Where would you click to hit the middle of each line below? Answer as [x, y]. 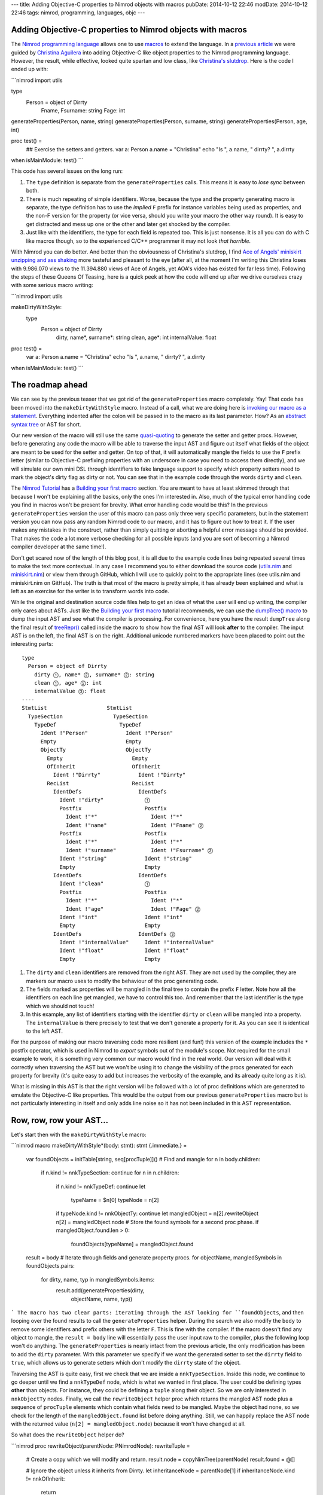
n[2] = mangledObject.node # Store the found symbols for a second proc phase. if [157, 1222]
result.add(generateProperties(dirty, [100, 1290]
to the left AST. [44, 1031]
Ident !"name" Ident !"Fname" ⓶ [135, 825]
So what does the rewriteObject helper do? [68, 1435]
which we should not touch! [60, 1006]
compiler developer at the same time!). [59, 547]
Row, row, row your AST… [60, 1120]
